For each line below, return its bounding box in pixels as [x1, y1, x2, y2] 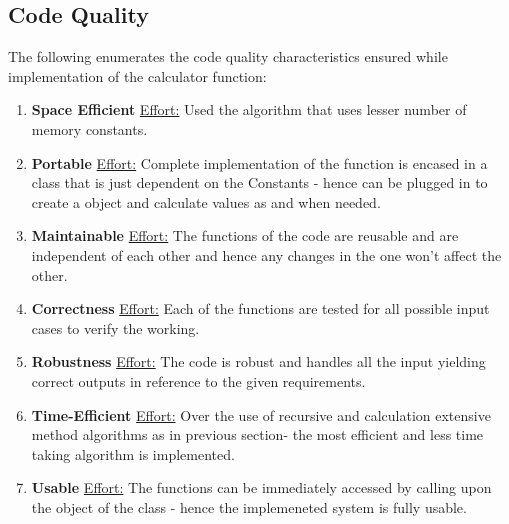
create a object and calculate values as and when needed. [31, 191, 381, 212]
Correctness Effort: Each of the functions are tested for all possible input [31, 298, 490, 319]
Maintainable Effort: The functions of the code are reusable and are [31, 225, 459, 246]
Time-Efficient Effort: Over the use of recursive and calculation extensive [31, 404, 491, 425]
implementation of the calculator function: [8, 65, 267, 86]
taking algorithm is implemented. [31, 443, 235, 464]
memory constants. [31, 118, 148, 139]
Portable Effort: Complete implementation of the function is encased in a [31, 152, 488, 173]
